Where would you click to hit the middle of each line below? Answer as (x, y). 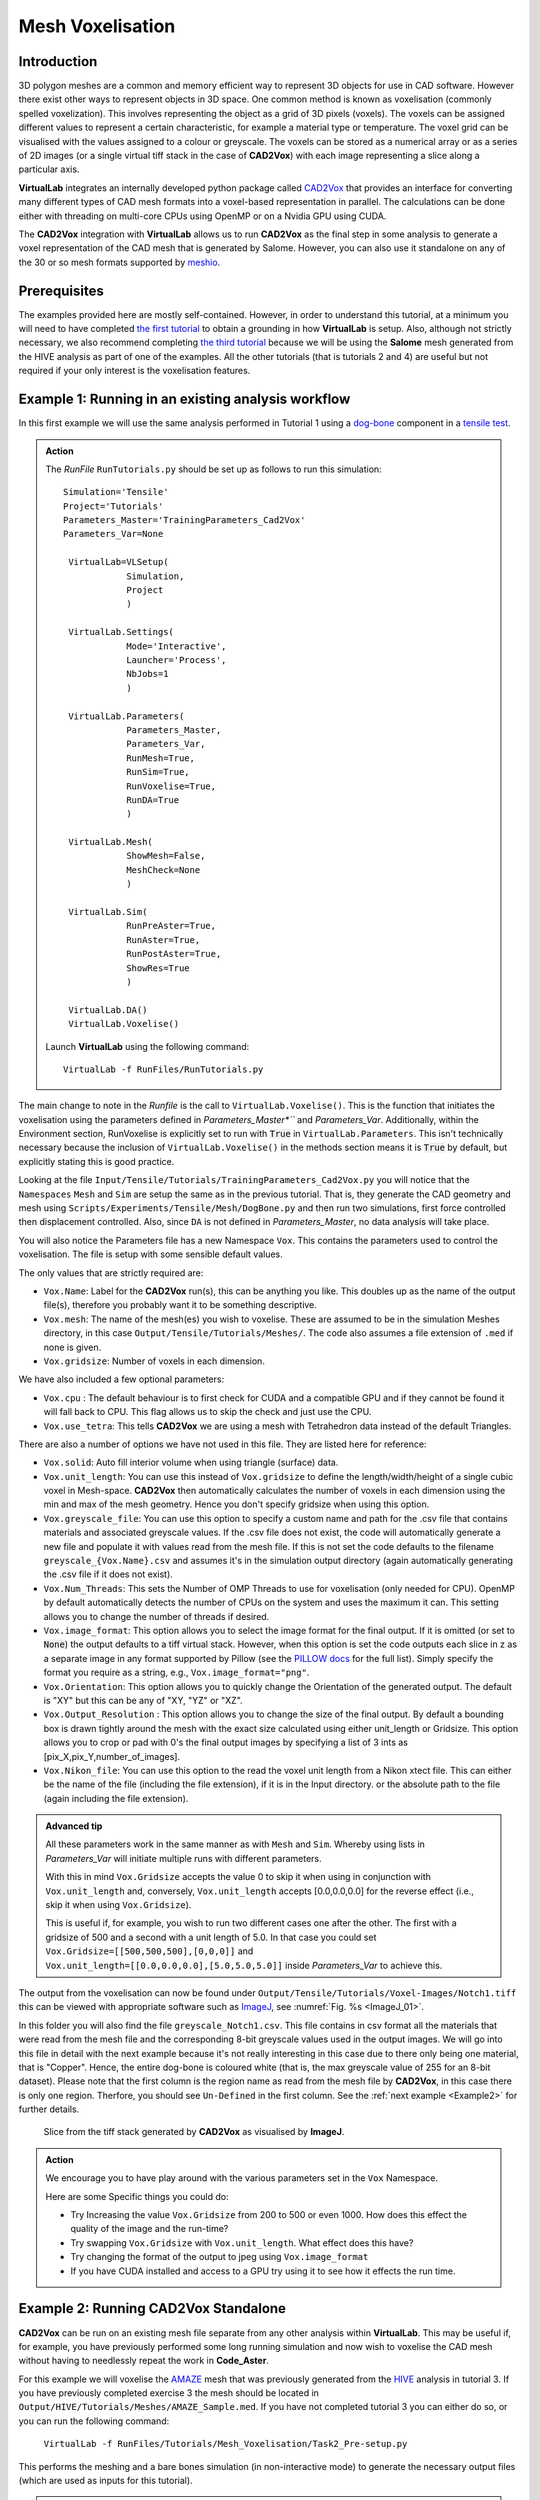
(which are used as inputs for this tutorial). (106, 2481)
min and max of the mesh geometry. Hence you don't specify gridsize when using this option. (236, 1504)
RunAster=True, (163, 939)
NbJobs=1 (147, 674)
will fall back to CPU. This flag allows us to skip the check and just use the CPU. (207, 1412)
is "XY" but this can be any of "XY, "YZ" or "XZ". (143, 1700)
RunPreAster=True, (171, 926)
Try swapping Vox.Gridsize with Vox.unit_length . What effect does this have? (242, 2242)
